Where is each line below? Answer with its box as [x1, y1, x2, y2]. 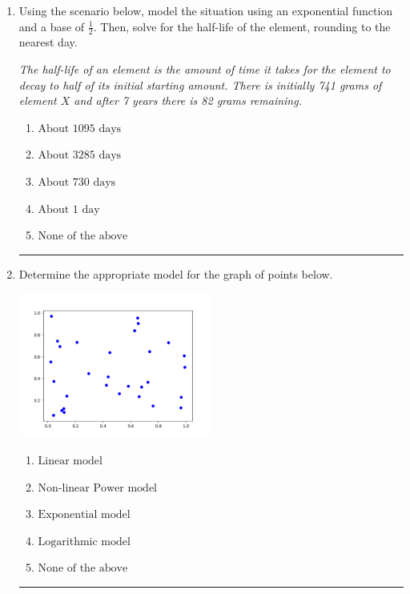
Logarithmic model [38, 536, 131, 548]
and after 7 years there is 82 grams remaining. [74, 92, 302, 109]
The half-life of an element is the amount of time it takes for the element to [18, 61, 391, 78]
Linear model [38, 456, 102, 468]
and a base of [18, 18, 85, 34]
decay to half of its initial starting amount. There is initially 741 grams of [18, 76, 382, 93]
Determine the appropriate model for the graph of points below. [18, 265, 333, 282]
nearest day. [18, 34, 78, 50]
